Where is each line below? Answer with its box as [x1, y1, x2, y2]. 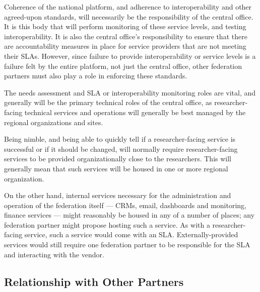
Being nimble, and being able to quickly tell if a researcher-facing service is [4, 134, 236, 144]
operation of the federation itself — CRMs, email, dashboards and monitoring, [4, 200, 246, 210]
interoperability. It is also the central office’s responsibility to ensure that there [4, 31, 247, 41]
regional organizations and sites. [4, 117, 103, 127]
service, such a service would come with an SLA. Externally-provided [24, 229, 238, 240]
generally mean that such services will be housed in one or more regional [4, 163, 228, 173]
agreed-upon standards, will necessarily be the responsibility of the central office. [4, 11, 253, 22]
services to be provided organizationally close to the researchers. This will [4, 153, 231, 164]
